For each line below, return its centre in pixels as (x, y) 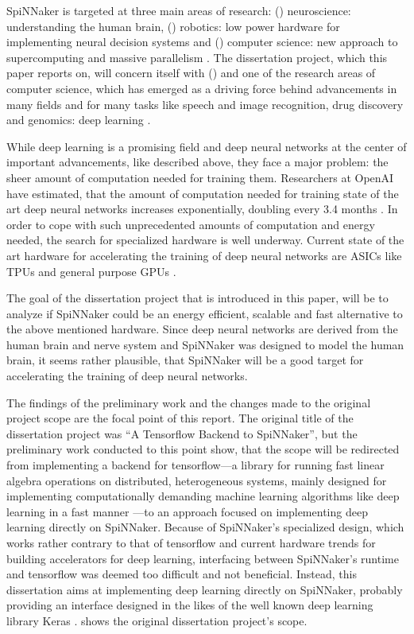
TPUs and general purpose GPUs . (91, 271)
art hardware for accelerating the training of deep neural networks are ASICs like (204, 255)
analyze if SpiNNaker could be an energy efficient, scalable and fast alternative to (205, 313)
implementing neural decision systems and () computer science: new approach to (202, 42)
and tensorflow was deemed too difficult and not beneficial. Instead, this (182, 574)
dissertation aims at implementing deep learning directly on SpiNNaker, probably (205, 589)
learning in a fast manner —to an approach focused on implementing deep (187, 511)
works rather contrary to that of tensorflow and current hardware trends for (191, 543)
